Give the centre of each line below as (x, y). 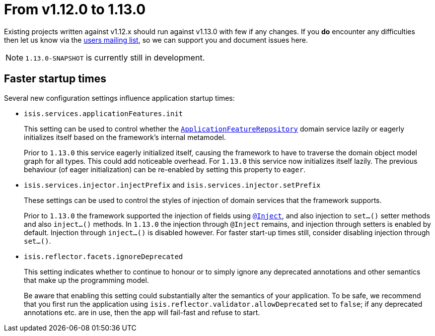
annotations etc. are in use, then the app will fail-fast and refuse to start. (142, 312)
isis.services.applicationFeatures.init (104, 113)
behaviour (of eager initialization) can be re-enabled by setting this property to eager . (165, 169)
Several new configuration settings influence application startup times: (119, 98)
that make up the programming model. (86, 280)
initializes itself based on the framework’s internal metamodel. (125, 137)
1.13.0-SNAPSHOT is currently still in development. (115, 57)
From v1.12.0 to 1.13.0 (75, 9)
